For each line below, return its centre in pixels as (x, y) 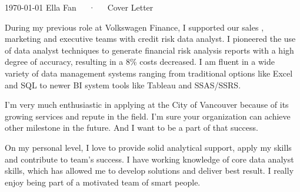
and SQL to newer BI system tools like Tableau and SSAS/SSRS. (123, 85)
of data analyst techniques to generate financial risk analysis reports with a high (149, 50)
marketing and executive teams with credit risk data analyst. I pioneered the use (150, 39)
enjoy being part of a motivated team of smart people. (103, 182)
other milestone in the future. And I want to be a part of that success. (131, 128)
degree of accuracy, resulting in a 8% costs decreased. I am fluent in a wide (140, 62)
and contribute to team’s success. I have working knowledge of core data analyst (149, 159)
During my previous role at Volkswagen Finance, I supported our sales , (134, 27)
